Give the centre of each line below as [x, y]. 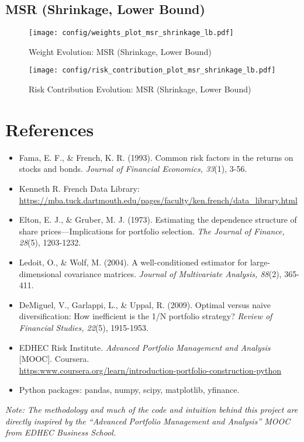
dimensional [40, 273]
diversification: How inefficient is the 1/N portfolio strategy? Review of [146, 316]
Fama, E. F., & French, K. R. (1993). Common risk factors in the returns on [156, 157]
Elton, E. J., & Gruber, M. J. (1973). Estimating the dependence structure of [158, 220]
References [50, 129]
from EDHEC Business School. [61, 432]
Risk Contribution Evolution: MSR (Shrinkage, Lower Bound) [140, 89]
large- [260, 262]
